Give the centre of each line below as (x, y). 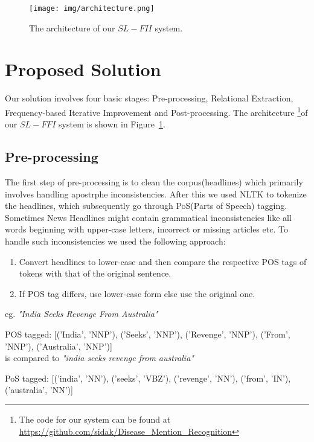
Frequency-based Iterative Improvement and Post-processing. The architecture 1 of (156, 111)
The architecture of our (72, 27)
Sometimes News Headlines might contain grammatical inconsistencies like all (148, 217)
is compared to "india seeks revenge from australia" (99, 358)
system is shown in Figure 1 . (112, 124)
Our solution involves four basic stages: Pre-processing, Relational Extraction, (149, 98)
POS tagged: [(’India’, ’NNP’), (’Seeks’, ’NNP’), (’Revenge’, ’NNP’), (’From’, (148, 334)
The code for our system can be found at (95, 419)
